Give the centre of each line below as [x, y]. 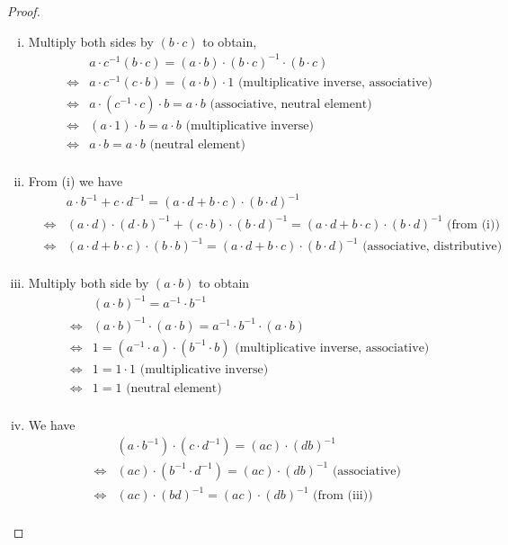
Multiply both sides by [91, 41]
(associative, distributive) [432, 247]
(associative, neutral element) [291, 104]
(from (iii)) [343, 496]
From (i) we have [76, 180]
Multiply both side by [89, 283]
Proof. [24, 11]
